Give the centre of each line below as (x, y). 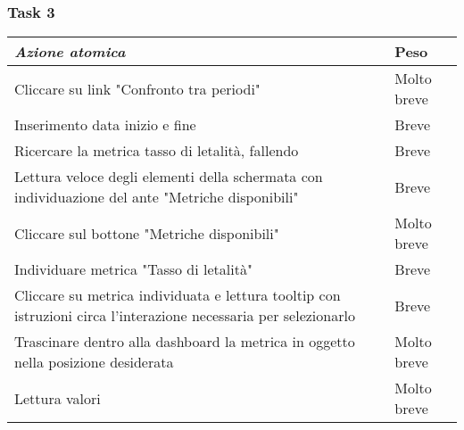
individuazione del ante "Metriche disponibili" (157, 197)
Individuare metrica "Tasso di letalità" (133, 269)
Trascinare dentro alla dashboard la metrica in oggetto (185, 342)
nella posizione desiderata (94, 362)
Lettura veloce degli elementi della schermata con (169, 177)
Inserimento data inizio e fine (105, 125)
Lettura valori (58, 398)
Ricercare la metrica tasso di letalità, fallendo (157, 151)
